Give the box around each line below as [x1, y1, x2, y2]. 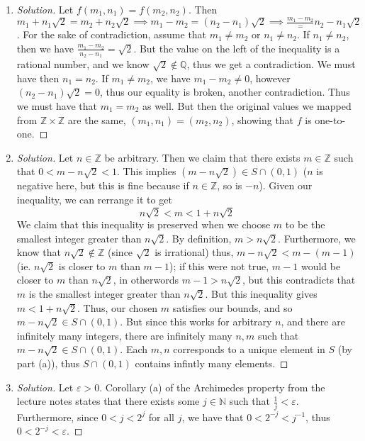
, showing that [231, 112, 294, 127]
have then [16, 70, 60, 85]
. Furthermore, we [278, 230, 356, 245]
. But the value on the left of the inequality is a [133, 40, 340, 55]
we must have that [16, 98, 98, 113]
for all [148, 409, 175, 424]
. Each [120, 342, 148, 357]
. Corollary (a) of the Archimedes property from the [99, 379, 325, 394]
